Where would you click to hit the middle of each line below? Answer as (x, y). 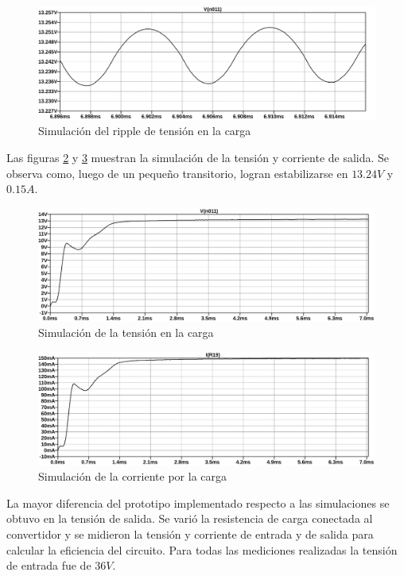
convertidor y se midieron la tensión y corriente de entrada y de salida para (190, 534)
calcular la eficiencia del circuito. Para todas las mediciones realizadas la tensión (202, 549)
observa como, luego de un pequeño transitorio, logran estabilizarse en (177, 173)
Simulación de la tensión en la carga (126, 332)
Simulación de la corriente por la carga (132, 476)
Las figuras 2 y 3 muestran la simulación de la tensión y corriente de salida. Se (198, 158)
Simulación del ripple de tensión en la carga (145, 131)
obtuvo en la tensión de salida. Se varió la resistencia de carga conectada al (190, 518)
